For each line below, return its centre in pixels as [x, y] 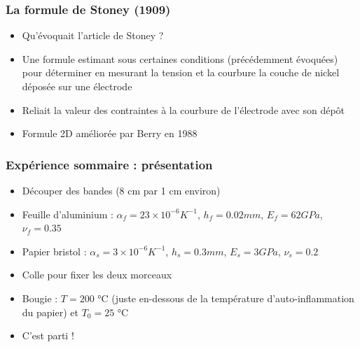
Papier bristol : [54, 251]
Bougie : [40, 298]
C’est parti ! [48, 335]
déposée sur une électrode [77, 86]
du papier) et [50, 312]
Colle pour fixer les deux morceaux [97, 275]
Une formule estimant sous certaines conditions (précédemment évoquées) [180, 58]
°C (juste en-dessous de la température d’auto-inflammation [226, 298]
